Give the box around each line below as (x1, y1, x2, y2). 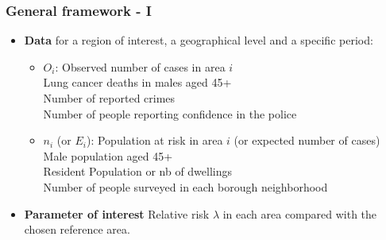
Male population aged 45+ (43, 147, 173, 164)
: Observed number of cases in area (55, 58, 226, 75)
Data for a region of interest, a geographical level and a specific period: (24, 32, 373, 48)
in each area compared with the (222, 205, 377, 222)
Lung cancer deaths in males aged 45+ (43, 74, 232, 91)
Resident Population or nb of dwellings (43, 163, 233, 180)
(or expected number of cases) (234, 132, 380, 149)
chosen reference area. (24, 221, 130, 238)
